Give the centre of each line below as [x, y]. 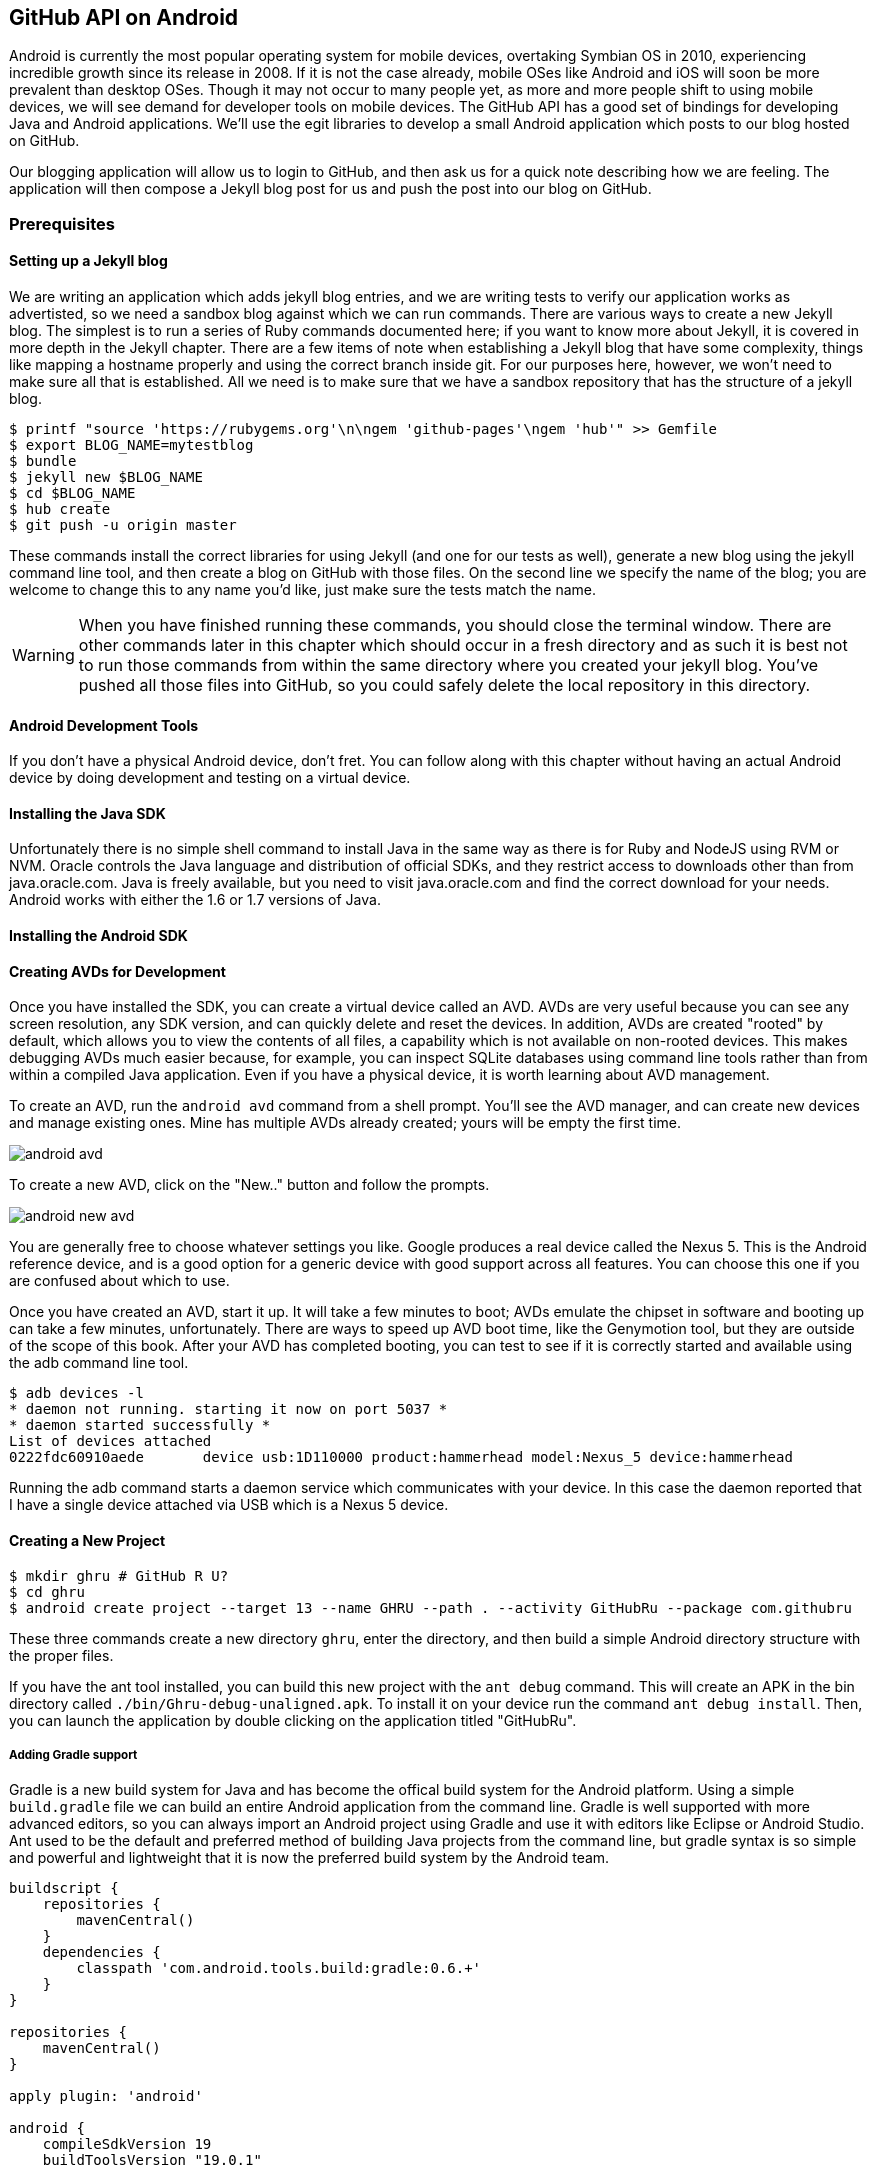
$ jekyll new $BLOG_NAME [106, 477]
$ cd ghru [47, 1591]
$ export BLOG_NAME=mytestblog [131, 445]
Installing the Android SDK [98, 936]
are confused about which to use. [119, 1281]
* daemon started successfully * [140, 1425]
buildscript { [64, 1888]
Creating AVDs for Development [117, 971]
